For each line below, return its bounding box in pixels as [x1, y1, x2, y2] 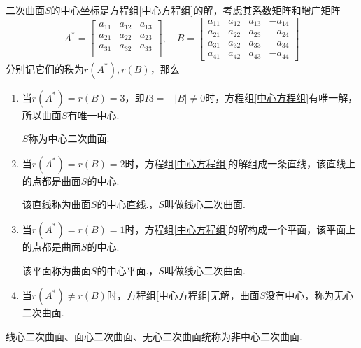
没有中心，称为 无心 [265, 288, 354, 302]
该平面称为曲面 [22, 263, 91, 277]
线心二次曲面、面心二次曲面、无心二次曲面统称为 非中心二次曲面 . [6, 328, 302, 343]
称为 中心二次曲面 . [28, 131, 110, 146]
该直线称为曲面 [22, 197, 91, 211]
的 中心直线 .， [97, 197, 159, 211]
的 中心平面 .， [97, 263, 159, 277]
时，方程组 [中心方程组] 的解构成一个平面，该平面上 [125, 221, 356, 236]
